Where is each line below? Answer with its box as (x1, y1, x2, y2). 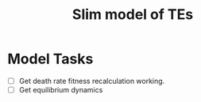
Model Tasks (7, 50, 94, 68)
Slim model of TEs (72, 6, 194, 24)
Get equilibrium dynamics (18, 85, 103, 94)
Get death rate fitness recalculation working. (18, 76, 165, 85)
